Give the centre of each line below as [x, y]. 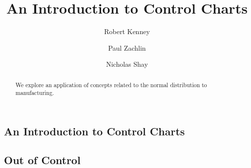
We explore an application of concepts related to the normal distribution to [111, 84]
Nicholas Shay [127, 64]
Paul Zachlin [127, 47]
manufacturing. [35, 93]
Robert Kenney [127, 31]
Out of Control [42, 159]
